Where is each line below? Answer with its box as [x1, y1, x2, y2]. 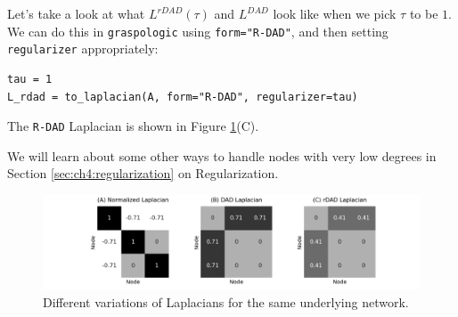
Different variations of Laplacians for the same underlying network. [43, 292, 409, 311]
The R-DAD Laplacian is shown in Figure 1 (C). [7, 117, 259, 135]
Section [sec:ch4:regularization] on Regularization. [7, 164, 279, 183]
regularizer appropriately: [7, 39, 159, 58]
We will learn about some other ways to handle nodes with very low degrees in [7, 146, 437, 165]
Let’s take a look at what [7, 4, 145, 22]
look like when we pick [273, 4, 397, 22]
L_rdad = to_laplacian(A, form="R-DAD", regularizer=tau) [7, 90, 358, 103]
